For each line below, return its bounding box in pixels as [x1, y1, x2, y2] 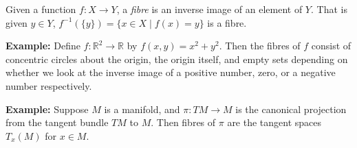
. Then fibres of [151, 115, 216, 129]
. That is [310, 2, 347, 16]
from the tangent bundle [6, 115, 109, 129]
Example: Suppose [6, 101, 89, 116]
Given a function [6, 2, 76, 16]
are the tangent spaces [227, 115, 322, 129]
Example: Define [6, 38, 80, 53]
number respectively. [6, 78, 92, 92]
